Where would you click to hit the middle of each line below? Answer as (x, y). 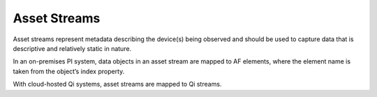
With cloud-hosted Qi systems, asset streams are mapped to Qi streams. (117, 84)
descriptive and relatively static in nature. (72, 48)
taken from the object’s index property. (69, 71)
